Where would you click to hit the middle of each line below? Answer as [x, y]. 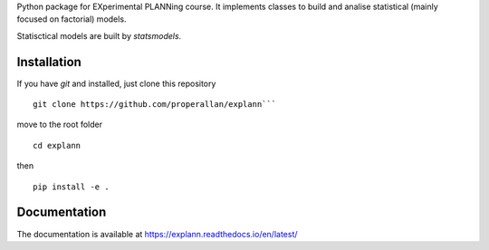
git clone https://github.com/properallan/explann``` [154, 105]
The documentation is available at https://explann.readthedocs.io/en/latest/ [157, 234]
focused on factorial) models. [72, 19]
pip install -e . [71, 187]
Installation [49, 62]
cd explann [57, 145]
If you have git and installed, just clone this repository [116, 83]
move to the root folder [60, 125]
